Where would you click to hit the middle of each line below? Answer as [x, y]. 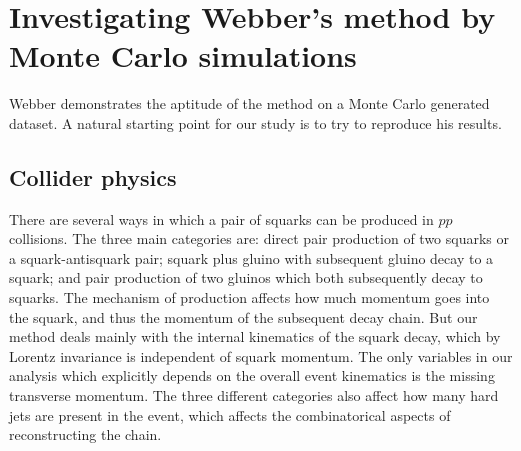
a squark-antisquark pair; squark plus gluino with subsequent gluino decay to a [251, 257]
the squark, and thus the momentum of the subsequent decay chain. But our [243, 316]
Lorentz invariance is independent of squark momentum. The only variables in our [261, 355]
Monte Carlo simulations [183, 55]
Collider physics [93, 176]
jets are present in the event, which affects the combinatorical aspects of [230, 414]
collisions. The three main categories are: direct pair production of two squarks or [259, 238]
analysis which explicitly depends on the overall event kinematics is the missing [252, 375]
